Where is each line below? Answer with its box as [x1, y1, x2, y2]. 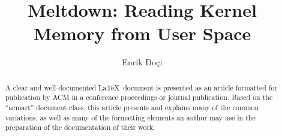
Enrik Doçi [122, 56, 163, 68]
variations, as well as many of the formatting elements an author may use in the [5, 112, 256, 122]
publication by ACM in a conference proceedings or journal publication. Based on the [5, 92, 273, 102]
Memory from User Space [33, 21, 251, 46]
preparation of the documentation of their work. [5, 122, 155, 132]
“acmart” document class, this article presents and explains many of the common [5, 102, 259, 113]
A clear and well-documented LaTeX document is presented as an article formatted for [5, 82, 278, 92]
